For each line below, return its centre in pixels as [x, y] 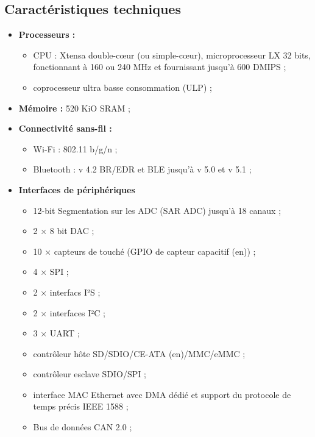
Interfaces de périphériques [77, 189]
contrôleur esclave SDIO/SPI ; [90, 374]
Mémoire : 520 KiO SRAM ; [74, 108]
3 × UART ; [56, 333]
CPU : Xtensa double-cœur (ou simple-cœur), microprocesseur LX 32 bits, [172, 55]
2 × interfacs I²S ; [67, 292]
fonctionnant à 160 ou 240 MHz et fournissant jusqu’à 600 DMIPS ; [160, 67]
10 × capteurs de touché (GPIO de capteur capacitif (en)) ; [144, 251]
